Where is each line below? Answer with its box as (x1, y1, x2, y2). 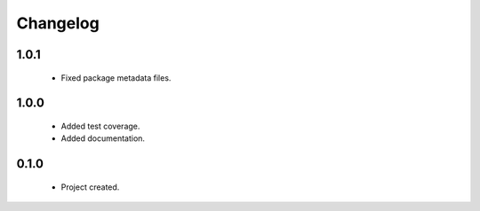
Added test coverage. (60, 121, 140, 131)
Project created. (60, 182, 120, 192)
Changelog (16, 13, 100, 33)
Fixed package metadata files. (60, 72, 172, 83)
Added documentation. (60, 133, 146, 144)
